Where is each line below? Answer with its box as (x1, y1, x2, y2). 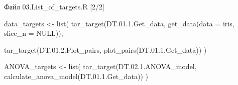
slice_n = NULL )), (4, 28, 63, 38)
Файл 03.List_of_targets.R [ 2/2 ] (4, 1, 104, 11)
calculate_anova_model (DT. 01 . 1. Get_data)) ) (4, 71, 148, 81)
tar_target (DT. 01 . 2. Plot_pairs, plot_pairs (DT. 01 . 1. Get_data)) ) (4, 44, 207, 55)
